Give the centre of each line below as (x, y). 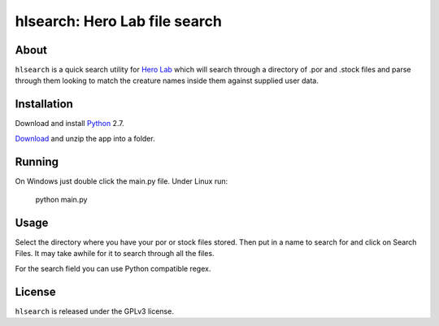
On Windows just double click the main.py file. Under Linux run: (122, 181)
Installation (44, 104)
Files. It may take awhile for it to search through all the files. (115, 254)
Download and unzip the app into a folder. (85, 138)
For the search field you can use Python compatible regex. (113, 268)
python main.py (61, 200)
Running (37, 161)
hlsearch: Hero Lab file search (119, 21)
